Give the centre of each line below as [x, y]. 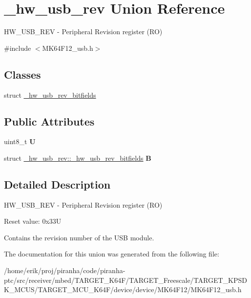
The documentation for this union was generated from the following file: [112, 254]
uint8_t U [20, 141]
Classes [22, 74]
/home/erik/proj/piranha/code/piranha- [65, 270]
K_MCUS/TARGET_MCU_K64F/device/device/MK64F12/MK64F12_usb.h [123, 289]
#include [18, 48]
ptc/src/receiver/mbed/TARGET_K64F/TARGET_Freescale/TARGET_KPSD [125, 280]
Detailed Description [57, 184]
